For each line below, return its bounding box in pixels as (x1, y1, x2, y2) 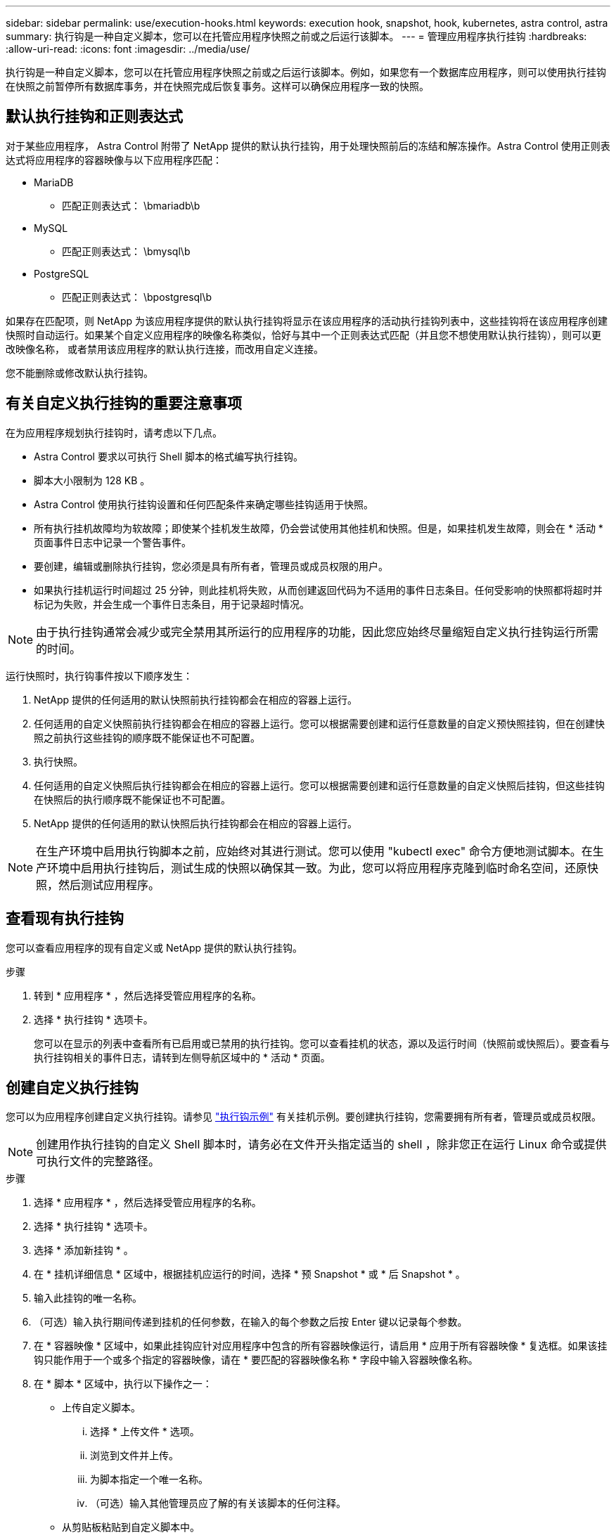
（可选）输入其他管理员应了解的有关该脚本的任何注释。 (90, 1497, 346, 1510)
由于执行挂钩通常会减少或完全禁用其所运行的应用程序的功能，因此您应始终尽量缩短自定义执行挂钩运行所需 (36, 624, 599, 639)
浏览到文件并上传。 (90, 1449, 179, 1462)
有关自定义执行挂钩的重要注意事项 (6, 394, 242, 413)
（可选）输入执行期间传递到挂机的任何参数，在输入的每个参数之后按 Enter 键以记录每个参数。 (34, 1316, 468, 1328)
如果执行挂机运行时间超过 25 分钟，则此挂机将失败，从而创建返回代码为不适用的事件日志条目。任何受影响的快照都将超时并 (34, 583, 603, 596)
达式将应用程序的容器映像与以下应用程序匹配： (6, 153, 222, 166)
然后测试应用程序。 (58, 877, 160, 892)
